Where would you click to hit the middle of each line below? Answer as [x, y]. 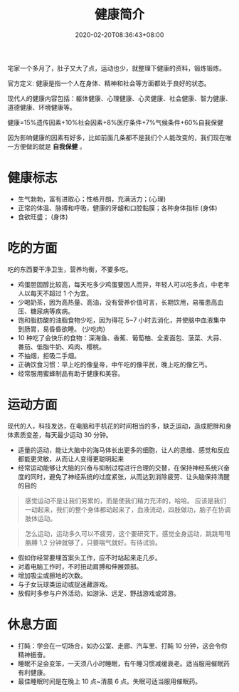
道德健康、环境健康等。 [42, 107]
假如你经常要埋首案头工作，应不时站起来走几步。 [89, 557]
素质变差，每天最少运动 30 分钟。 [63, 434]
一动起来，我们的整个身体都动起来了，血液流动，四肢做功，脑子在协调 [128, 509]
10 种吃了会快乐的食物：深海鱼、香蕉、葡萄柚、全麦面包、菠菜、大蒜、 [122, 337]
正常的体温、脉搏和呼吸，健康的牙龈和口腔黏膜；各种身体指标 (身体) [117, 208]
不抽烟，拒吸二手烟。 [49, 355]
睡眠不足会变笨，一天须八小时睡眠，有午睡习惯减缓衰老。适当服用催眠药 [123, 664]
